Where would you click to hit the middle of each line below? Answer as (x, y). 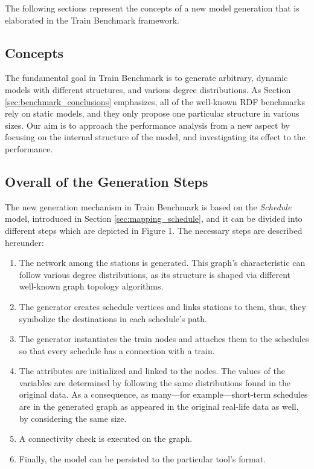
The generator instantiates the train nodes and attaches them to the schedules (164, 339)
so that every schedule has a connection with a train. (117, 350)
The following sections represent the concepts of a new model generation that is (152, 8)
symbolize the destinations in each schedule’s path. (113, 318)
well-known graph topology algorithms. (91, 286)
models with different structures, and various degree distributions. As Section (148, 89)
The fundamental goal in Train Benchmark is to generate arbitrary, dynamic (146, 78)
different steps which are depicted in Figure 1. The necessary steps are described (154, 230)
